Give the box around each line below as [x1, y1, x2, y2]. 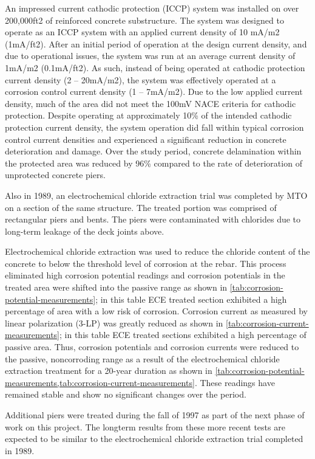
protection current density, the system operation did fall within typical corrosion [5, 120, 304, 133]
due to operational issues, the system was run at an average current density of [5, 49, 296, 62]
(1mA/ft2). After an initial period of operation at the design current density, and [5, 37, 307, 50]
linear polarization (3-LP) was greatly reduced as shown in [5, 316, 223, 329]
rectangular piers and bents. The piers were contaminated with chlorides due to [5, 213, 301, 226]
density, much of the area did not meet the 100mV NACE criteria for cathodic [5, 97, 296, 109]
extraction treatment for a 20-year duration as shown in [5, 364, 212, 377]
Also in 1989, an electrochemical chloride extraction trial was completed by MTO [5, 188, 308, 201]
